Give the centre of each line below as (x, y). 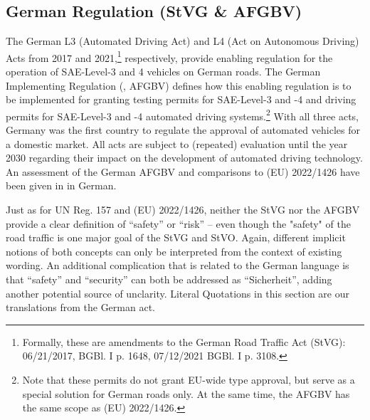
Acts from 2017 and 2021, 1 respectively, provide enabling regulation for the (169, 56)
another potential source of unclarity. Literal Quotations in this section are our (178, 293)
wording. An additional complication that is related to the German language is (178, 265)
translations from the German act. (80, 307)
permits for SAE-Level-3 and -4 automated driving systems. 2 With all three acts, (182, 115)
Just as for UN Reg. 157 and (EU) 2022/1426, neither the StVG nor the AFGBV (183, 210)
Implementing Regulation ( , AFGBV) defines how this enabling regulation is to (179, 85)
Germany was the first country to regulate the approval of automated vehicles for (183, 130)
